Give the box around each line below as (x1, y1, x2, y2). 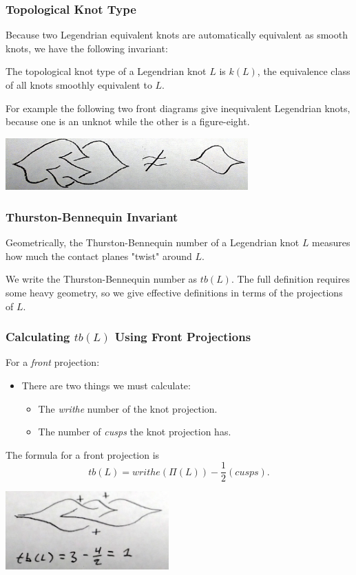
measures (312, 235, 350, 250)
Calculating (6, 328, 70, 345)
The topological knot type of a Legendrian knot (6, 64, 207, 78)
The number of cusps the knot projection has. (38, 424, 231, 439)
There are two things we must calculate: (21, 378, 191, 392)
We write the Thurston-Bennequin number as (6, 272, 198, 286)
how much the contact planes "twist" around (6, 248, 192, 263)
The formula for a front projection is (6, 447, 160, 462)
